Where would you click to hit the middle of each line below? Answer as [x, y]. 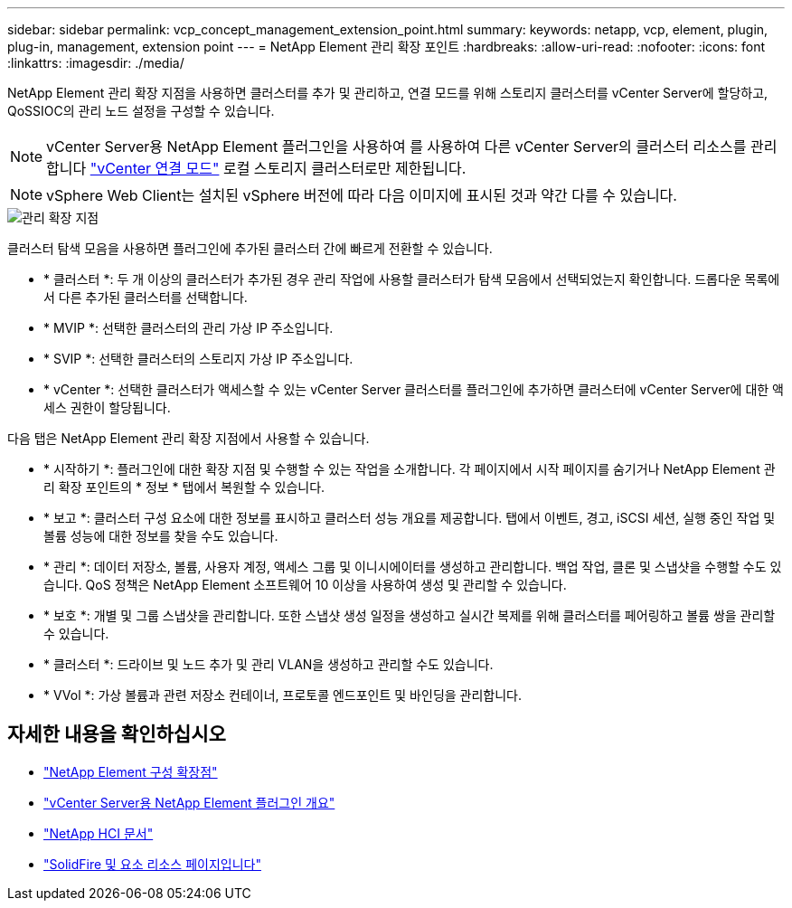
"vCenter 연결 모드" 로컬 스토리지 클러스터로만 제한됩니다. [278, 168]
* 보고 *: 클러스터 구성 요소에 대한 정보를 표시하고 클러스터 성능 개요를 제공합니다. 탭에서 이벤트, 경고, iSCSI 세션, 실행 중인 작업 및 [410, 518]
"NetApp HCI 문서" [99, 833]
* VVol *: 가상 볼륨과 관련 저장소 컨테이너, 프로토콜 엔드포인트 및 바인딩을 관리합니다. [283, 695]
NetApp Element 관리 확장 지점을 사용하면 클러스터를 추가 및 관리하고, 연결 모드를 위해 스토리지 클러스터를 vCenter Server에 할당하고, [388, 93]
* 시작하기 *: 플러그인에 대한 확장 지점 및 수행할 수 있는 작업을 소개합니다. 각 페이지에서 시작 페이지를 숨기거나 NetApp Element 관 [410, 469]
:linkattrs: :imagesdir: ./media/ [96, 63]
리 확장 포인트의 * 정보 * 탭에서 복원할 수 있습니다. [184, 487]
